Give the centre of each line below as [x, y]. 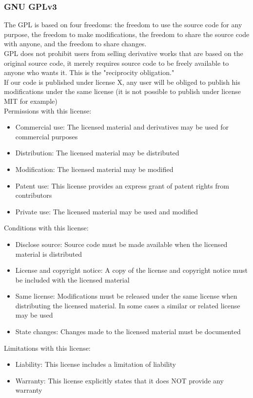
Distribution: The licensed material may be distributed [97, 153]
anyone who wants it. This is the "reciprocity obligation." [89, 72]
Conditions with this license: [46, 228]
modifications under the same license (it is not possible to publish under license [123, 91]
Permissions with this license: [48, 110]
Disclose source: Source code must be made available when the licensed [121, 244]
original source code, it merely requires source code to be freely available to [117, 63]
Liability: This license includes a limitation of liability [96, 364]
